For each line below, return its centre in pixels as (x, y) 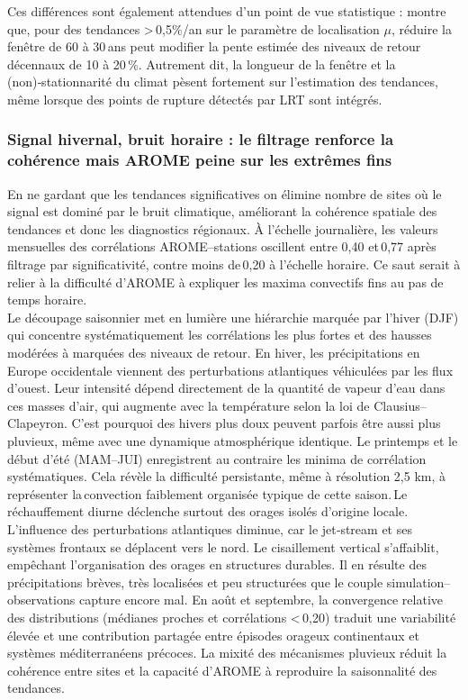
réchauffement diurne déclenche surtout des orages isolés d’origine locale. (208, 511)
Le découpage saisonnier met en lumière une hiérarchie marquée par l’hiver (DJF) (233, 317)
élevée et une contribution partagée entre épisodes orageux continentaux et (214, 635)
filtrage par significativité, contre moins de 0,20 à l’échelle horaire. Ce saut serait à (234, 264)
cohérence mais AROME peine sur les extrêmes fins (200, 160)
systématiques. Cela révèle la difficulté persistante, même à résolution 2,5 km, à (227, 476)
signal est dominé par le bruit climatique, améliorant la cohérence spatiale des (222, 211)
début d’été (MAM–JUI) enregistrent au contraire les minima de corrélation (217, 458)
